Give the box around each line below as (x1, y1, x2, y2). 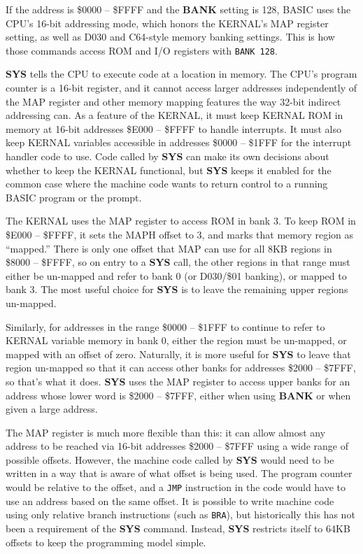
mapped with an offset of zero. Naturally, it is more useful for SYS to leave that (6, 346, 351, 361)
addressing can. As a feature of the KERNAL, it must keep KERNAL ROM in (6, 108, 343, 122)
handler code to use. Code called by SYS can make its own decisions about (6, 149, 329, 163)
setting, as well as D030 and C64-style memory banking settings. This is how (6, 29, 335, 44)
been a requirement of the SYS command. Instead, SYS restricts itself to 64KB (6, 520, 350, 535)
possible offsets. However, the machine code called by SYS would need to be (6, 452, 334, 467)
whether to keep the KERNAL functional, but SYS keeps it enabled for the (6, 162, 332, 177)
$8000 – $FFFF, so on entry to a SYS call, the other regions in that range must (6, 255, 350, 269)
